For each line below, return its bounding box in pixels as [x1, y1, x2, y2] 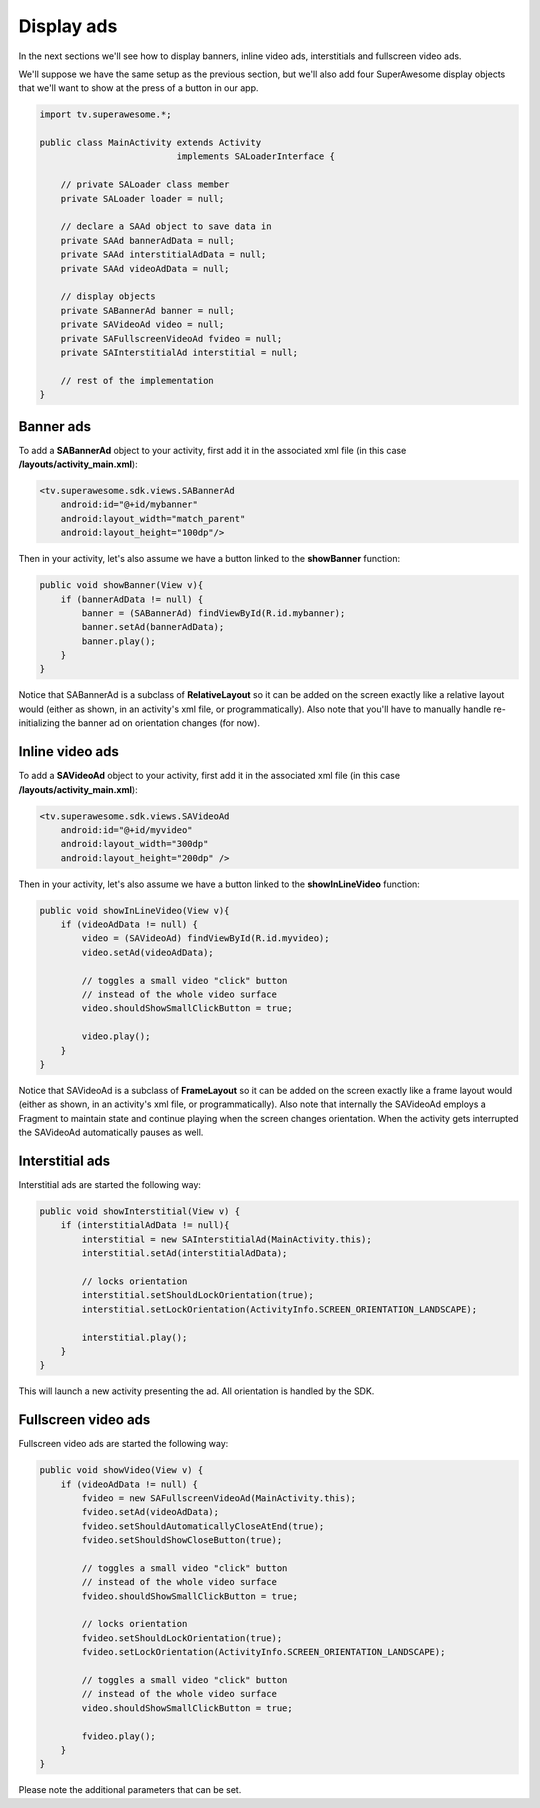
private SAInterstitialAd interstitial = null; [60, 346, 299, 358]
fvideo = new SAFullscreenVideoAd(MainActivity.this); [81, 1492, 357, 1504]
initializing [18, 717, 60, 729]
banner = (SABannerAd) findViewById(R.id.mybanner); [81, 607, 346, 619]
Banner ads [18, 418, 92, 435]
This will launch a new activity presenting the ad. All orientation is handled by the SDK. [18, 1385, 375, 1397]
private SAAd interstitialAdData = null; [60, 249, 267, 260]
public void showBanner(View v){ [39, 580, 204, 591]
